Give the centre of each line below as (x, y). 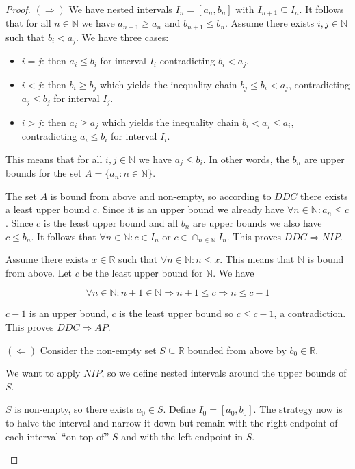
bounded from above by (237, 350)
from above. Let (39, 272)
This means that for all (54, 159)
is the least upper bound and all (111, 223)
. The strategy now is (298, 409)
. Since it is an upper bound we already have (190, 209)
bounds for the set (44, 173)
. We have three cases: (122, 37)
